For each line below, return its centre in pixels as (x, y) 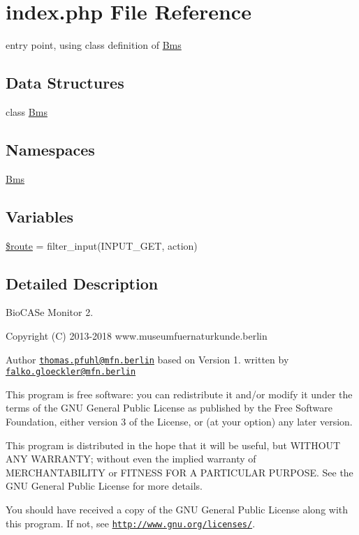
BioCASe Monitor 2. (50, 312)
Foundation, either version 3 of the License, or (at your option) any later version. (179, 421)
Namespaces (50, 149)
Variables (40, 216)
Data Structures (65, 83)
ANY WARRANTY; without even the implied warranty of (131, 459)
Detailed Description (82, 283)
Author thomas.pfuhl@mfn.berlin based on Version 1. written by (147, 359)
